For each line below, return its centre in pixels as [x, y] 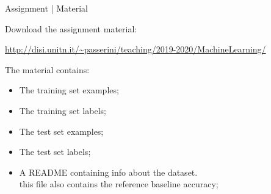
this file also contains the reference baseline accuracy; [119, 184]
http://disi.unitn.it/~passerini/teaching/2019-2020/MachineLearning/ [135, 49]
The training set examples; [69, 90]
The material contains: [47, 69]
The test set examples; [61, 131]
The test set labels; [55, 152]
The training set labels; [63, 110]
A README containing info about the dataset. [108, 172]
